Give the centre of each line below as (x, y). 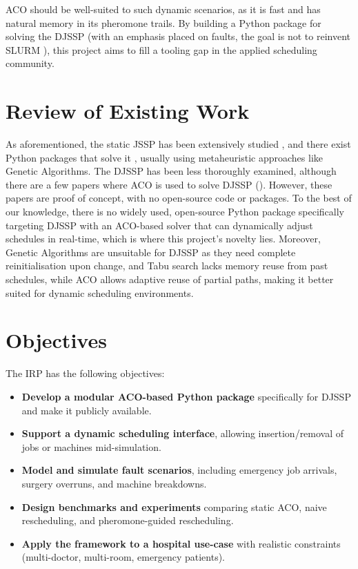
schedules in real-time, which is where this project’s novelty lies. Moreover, (163, 239)
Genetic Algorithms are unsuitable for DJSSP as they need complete (151, 252)
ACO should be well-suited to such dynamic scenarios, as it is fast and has (163, 9)
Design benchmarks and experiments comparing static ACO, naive (174, 507)
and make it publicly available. (87, 410)
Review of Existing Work (128, 111)
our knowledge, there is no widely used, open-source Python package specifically (175, 212)
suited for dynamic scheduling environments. (100, 292)
